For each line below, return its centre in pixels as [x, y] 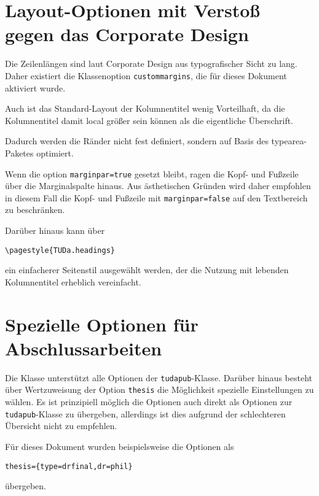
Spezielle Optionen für [102, 324]
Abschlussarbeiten [84, 348]
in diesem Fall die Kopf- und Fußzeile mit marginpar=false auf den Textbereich [156, 197]
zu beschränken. [35, 210]
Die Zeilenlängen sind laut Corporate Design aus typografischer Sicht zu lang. [151, 64]
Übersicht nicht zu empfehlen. [61, 426]
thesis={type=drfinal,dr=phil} [69, 466]
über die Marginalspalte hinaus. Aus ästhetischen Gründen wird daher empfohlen [158, 186]
